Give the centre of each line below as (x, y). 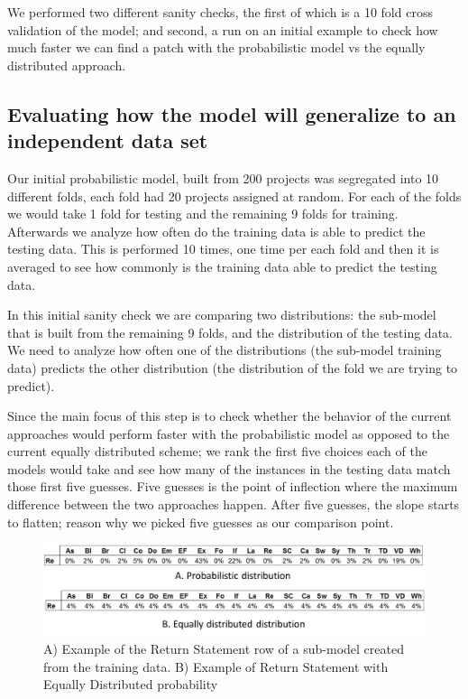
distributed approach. (67, 65)
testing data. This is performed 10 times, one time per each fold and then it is (223, 249)
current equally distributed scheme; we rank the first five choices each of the (217, 451)
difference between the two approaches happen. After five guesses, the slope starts (234, 504)
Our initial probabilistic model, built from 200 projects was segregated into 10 (223, 177)
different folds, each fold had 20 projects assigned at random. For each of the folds (234, 196)
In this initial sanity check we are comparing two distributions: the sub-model (222, 315)
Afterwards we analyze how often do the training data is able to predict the (216, 231)
